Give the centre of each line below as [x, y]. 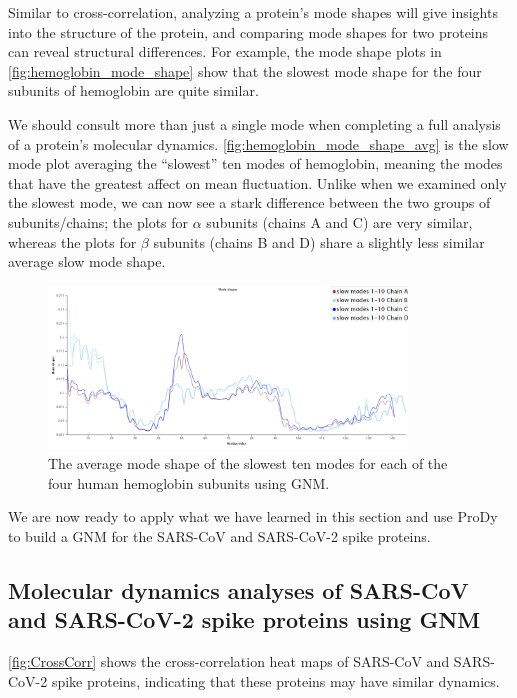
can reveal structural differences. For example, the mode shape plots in [225, 51]
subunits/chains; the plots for [98, 221]
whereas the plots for [72, 241]
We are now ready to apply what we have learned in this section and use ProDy [253, 516]
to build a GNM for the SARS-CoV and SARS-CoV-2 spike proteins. [219, 535]
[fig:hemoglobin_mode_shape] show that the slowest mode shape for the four [245, 70]
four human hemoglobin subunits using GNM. [189, 482]
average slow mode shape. [87, 261]
